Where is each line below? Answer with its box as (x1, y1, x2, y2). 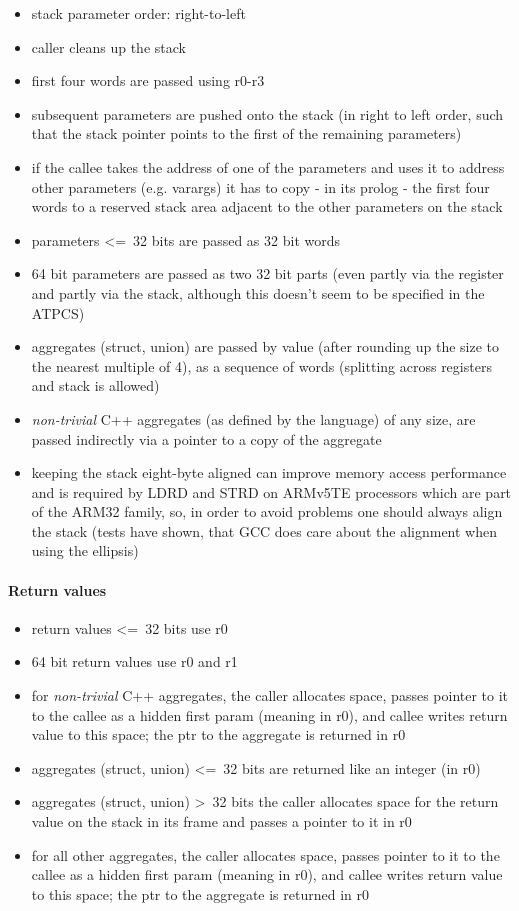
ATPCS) (31, 302, 85, 323)
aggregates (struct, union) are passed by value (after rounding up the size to (31, 336, 500, 357)
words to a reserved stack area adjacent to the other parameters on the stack (31, 196, 503, 217)
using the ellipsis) (31, 540, 139, 561)
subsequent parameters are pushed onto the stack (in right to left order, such (31, 103, 504, 124)
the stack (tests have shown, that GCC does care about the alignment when (31, 520, 497, 541)
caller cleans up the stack (31, 36, 186, 57)
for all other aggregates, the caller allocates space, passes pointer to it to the (31, 844, 500, 865)
